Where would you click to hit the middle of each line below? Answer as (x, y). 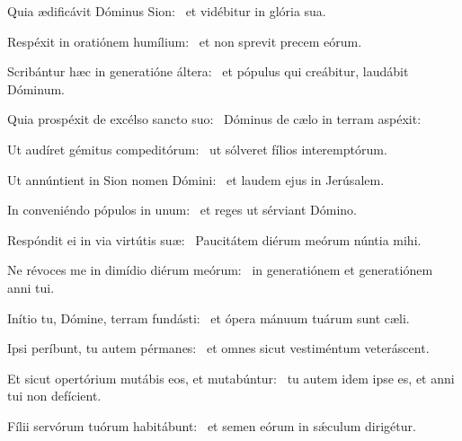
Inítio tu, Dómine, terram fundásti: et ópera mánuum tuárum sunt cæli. (209, 318)
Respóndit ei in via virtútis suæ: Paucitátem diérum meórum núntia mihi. (214, 239)
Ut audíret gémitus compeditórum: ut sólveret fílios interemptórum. (197, 149)
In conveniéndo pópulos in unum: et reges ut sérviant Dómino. (182, 210)
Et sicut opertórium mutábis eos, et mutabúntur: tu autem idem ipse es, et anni (231, 378)
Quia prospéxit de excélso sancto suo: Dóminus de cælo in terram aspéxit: (214, 119)
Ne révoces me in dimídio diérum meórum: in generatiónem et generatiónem (220, 270)
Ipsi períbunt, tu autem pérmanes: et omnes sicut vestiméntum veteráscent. (218, 348)
